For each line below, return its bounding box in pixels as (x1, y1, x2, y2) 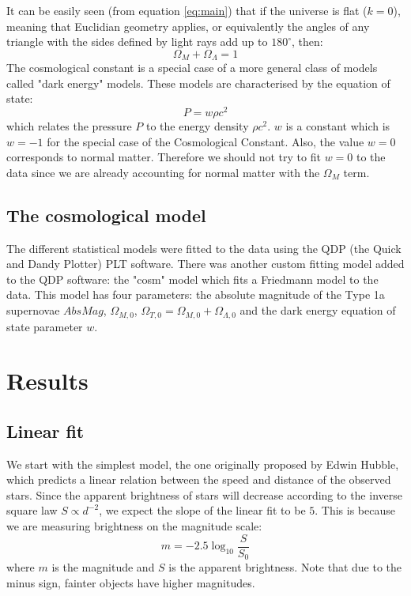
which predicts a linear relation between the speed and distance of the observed (6, 471, 391, 488)
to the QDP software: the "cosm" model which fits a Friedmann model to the (6, 270, 379, 287)
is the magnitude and (51, 559, 155, 575)
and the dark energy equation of (239, 302, 396, 319)
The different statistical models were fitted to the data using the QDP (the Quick (6, 240, 402, 256)
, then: (292, 33, 323, 50)
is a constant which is (285, 118, 390, 134)
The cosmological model (6, 202, 206, 227)
